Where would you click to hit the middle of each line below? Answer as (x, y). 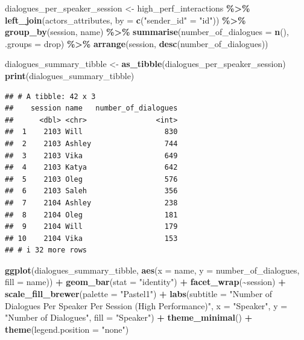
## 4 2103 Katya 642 (91, 168)
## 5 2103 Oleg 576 (91, 179)
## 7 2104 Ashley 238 (91, 203)
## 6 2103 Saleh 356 (91, 191)
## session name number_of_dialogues (91, 108)
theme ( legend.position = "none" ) (67, 329)
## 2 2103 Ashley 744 (91, 143)
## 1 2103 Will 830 (91, 132)
